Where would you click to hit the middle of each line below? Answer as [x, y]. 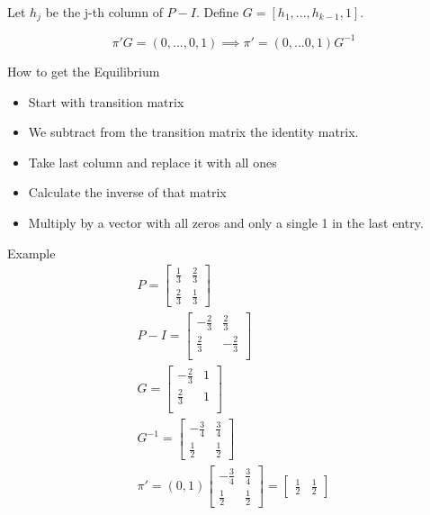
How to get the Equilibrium [84, 71]
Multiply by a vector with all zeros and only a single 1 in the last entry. [226, 222]
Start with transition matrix [106, 101]
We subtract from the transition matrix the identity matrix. [193, 132]
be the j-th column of [104, 12]
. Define [217, 12]
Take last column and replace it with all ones [152, 162]
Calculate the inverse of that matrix [127, 192]
